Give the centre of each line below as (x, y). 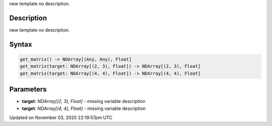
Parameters (28, 90)
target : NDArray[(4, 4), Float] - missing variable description (84, 108)
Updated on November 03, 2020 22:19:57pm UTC (61, 117)
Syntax (21, 44)
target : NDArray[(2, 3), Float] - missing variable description (84, 101)
